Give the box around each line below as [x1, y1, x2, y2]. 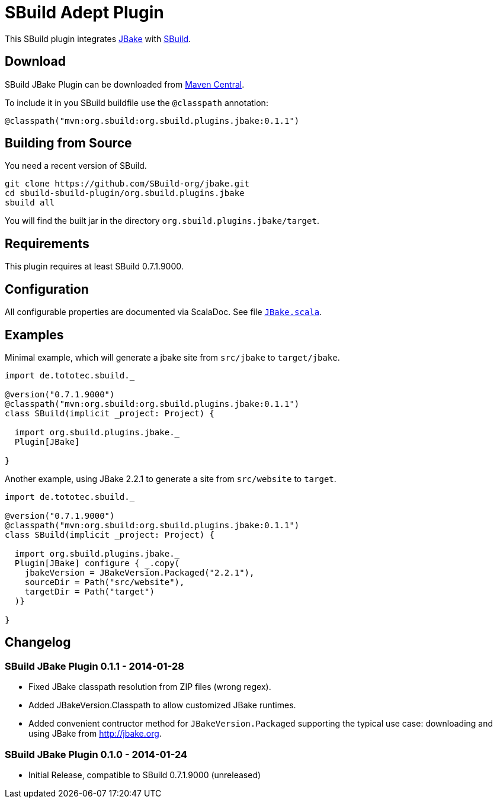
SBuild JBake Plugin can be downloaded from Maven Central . [5, 79, 245, 89]
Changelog [5, 635, 71, 650]
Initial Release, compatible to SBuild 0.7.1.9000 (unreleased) [28, 769, 261, 780]
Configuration [5, 281, 89, 297]
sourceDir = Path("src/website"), [24, 577, 185, 587]
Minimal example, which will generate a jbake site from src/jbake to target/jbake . [5, 352, 340, 362]
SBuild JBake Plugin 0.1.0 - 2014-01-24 [5, 748, 188, 760]
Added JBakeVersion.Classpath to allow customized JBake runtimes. [28, 700, 296, 711]
